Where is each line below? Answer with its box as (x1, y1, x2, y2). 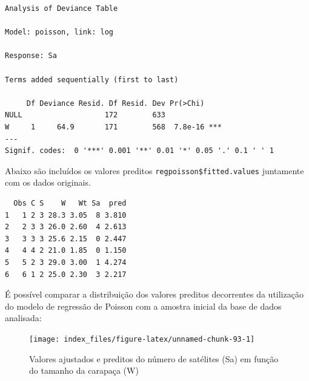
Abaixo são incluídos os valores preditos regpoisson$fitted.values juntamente (5, 164, 304, 177)
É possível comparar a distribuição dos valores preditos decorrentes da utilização (5, 288, 304, 301)
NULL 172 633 (5, 111, 165, 120)
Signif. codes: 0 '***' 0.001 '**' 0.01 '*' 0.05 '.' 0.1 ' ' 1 (5, 146, 274, 155)
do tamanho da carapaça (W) (29, 364, 139, 377)
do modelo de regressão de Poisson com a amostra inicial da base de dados (5, 299, 282, 312)
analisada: (5, 311, 42, 324)
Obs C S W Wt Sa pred (13, 198, 127, 207)
